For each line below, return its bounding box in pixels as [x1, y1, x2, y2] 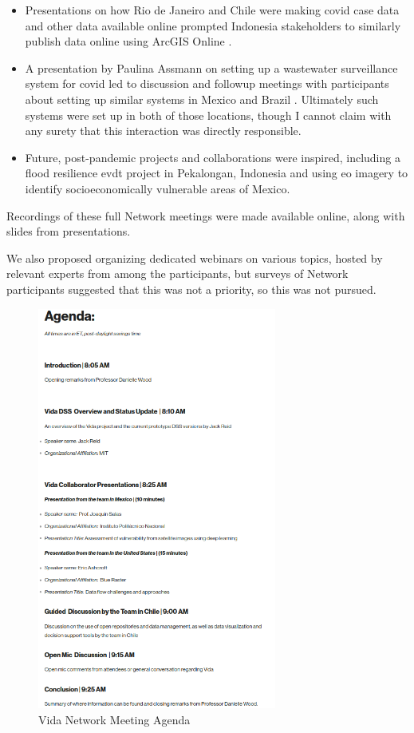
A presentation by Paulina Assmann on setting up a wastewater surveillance [25, 59, 398, 76]
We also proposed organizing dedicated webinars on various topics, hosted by [6, 249, 383, 266]
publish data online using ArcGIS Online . [25, 33, 232, 50]
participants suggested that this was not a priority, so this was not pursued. [6, 280, 377, 297]
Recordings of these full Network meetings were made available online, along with [6, 207, 405, 224]
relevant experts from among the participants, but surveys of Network [6, 265, 349, 282]
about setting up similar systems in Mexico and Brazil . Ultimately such [25, 90, 379, 107]
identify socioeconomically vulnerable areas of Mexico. [25, 180, 290, 196]
